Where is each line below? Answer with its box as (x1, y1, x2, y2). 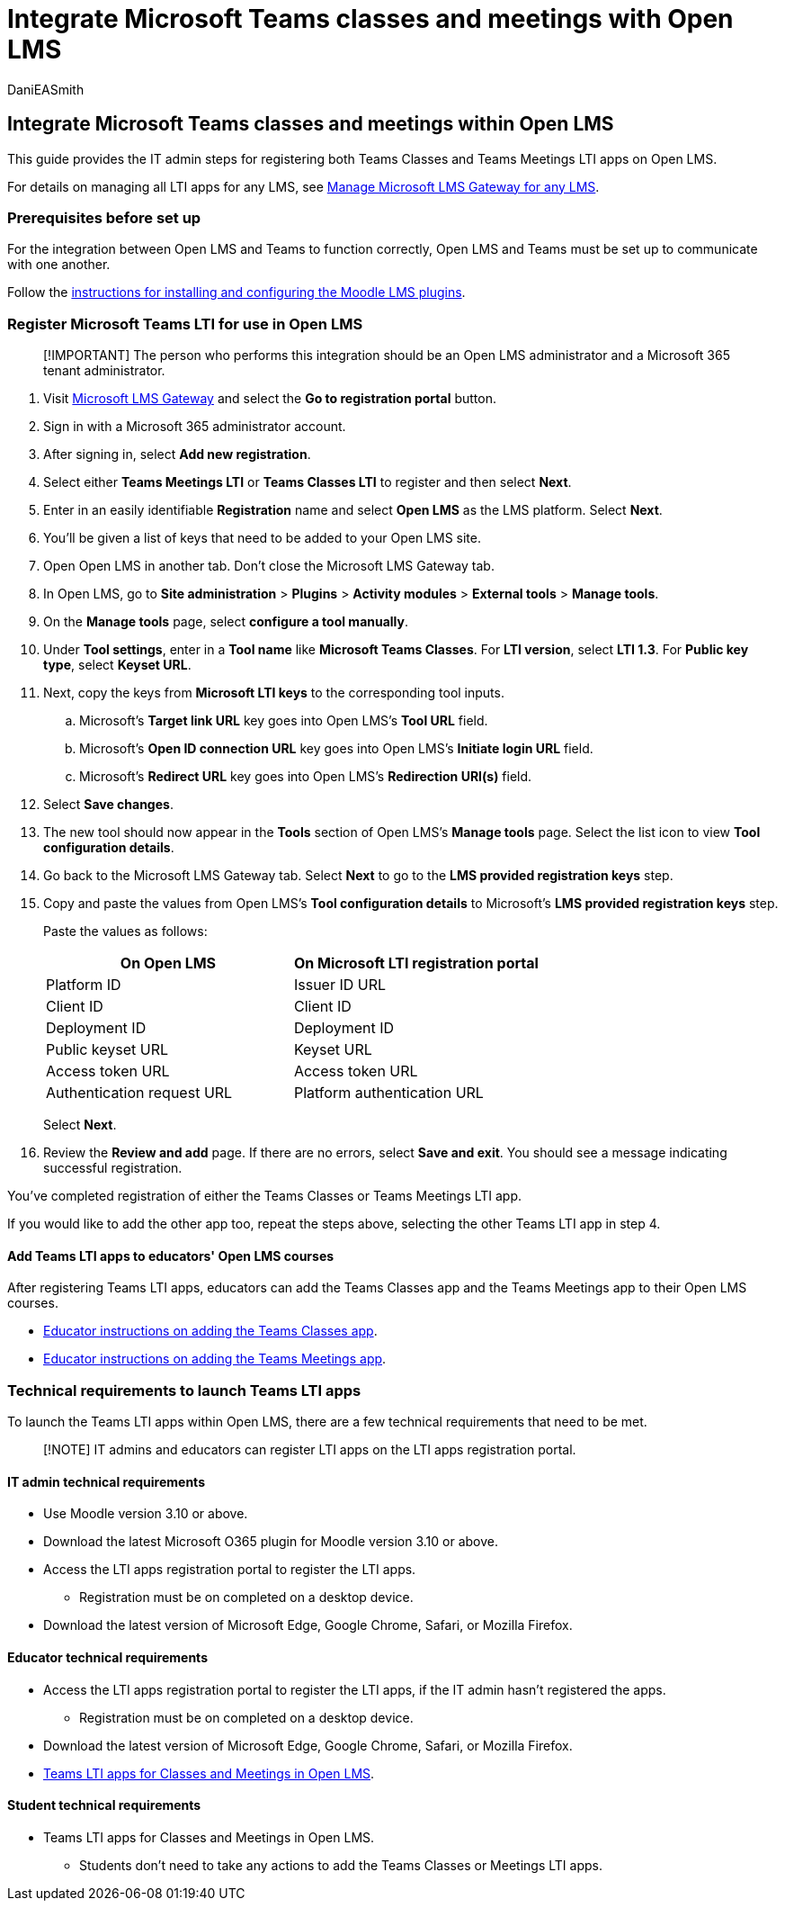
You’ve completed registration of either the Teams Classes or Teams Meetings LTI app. (7, 1188, 522, 1204)
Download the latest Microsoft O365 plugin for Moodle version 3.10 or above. (43, 1534, 499, 1550)
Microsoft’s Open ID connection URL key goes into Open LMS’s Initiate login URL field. (79, 741, 593, 757)
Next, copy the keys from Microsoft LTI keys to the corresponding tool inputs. (43, 685, 504, 701)
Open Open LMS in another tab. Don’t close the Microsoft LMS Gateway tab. (43, 558, 495, 574)
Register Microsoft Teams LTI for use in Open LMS (7, 314, 363, 333)
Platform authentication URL (293, 1084, 484, 1102)
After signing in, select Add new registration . (43, 446, 311, 463)
